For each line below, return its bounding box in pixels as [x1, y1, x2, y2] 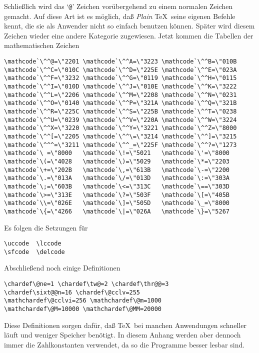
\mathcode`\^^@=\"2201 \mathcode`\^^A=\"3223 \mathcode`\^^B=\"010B [4, 58, 237, 65]
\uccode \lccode [4, 240, 61, 247]
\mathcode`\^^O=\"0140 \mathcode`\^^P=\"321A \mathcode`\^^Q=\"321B [4, 99, 237, 107]
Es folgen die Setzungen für [4, 222, 88, 232]
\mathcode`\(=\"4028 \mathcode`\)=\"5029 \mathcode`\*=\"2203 [4, 157, 230, 165]
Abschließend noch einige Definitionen [4, 262, 120, 273]
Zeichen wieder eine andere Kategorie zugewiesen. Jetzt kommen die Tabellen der [4, 30, 253, 40]
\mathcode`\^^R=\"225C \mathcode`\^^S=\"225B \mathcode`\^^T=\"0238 [4, 107, 237, 115]
